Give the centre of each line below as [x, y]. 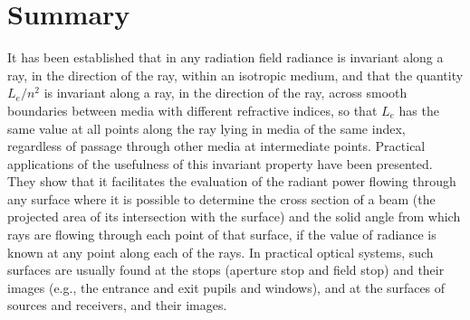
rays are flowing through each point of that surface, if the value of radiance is [222, 235]
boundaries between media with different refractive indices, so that [192, 110]
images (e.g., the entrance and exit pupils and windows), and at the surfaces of [226, 287]
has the [419, 110]
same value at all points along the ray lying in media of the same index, [206, 128]
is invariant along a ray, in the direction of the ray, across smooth [225, 93]
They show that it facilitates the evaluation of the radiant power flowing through [232, 181]
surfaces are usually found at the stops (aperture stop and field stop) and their [226, 270]
